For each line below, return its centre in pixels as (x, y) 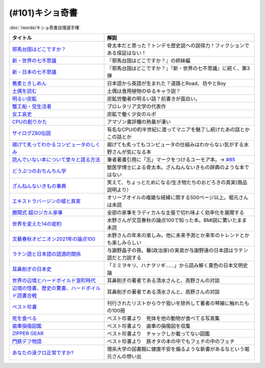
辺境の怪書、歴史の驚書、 (41, 288)
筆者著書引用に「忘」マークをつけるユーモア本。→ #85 (171, 159)
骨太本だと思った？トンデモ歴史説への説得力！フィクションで (178, 45)
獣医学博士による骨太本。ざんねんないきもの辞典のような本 (176, 167)
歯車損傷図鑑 (27, 326)
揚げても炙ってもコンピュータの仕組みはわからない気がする (175, 144)
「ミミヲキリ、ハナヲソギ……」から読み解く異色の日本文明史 (177, 265)
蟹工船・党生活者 (32, 106)
